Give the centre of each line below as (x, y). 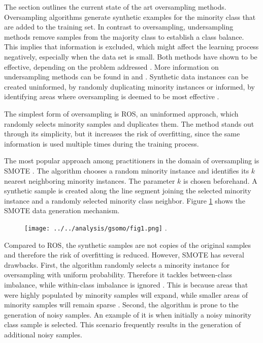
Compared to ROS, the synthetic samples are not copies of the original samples (128, 245)
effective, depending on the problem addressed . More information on (111, 66)
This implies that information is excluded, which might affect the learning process (131, 47)
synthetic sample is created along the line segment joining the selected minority (128, 191)
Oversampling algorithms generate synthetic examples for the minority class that (130, 17)
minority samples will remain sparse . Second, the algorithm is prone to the (121, 305)
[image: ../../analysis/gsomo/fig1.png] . (96, 227)
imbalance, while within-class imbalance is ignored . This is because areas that (126, 284)
